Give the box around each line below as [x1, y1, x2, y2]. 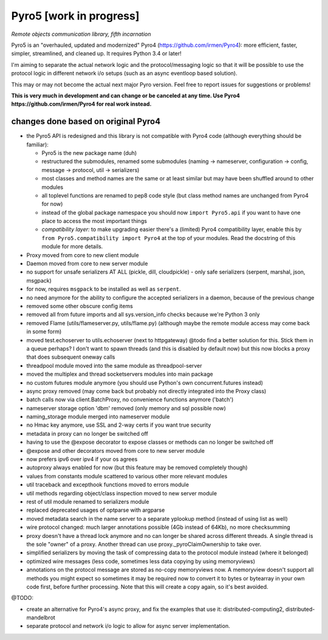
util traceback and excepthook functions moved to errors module [26, 481, 190, 489]
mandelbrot [26, 614, 56, 621]
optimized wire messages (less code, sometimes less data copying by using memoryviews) [26, 557, 255, 565]
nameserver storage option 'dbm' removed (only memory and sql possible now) [26, 404, 226, 411]
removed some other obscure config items [26, 303, 133, 309]
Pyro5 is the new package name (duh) [41, 149, 137, 156]
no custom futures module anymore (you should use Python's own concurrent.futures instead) [26, 379, 264, 386]
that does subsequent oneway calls [26, 353, 115, 361]
